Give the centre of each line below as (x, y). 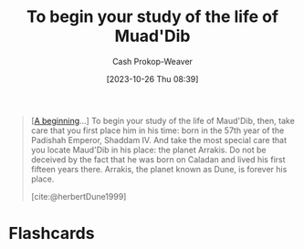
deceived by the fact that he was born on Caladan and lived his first (158, 159)
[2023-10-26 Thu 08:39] (152, 78)
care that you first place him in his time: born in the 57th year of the (157, 130)
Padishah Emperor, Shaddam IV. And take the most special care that (158, 140)
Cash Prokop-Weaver (152, 61)
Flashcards (52, 233)
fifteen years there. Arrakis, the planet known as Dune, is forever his (159, 169)
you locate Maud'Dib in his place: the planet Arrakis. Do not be (148, 150)
